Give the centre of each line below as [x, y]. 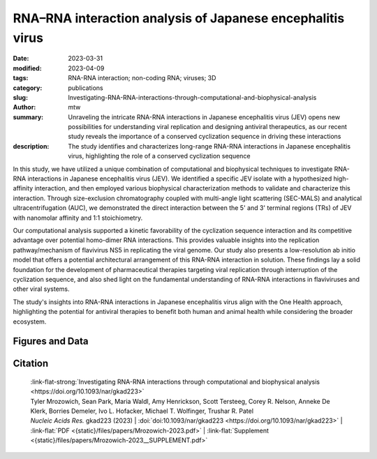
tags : [21, 78]
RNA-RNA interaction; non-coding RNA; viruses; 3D [142, 78]
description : [31, 146]
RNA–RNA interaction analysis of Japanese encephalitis [179, 18]
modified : [27, 68]
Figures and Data [51, 341]
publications [86, 88]
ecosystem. [30, 322]
